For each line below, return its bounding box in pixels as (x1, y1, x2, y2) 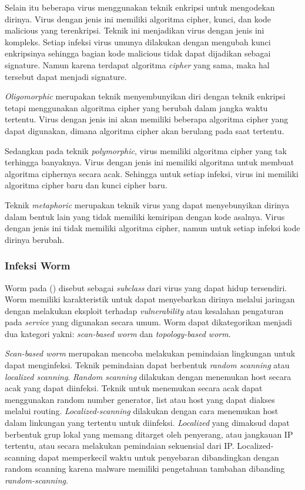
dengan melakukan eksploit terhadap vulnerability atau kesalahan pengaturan (5, 304, 284, 316)
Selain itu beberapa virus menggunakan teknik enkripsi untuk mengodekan (5, 1, 275, 13)
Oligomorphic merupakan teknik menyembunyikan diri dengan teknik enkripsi (5, 90, 286, 102)
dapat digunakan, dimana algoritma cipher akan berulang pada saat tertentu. (5, 124, 284, 136)
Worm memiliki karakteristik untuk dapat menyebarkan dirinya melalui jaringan (5, 293, 295, 305)
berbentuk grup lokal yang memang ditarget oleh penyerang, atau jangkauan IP (5, 428, 293, 440)
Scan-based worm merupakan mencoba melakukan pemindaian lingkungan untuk (5, 347, 296, 359)
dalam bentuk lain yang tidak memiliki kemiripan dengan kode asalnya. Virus (5, 210, 285, 222)
